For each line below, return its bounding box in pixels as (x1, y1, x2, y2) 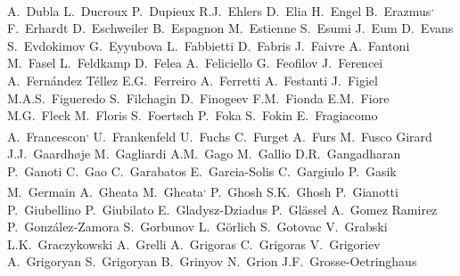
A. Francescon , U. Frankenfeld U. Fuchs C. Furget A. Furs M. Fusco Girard (7, 124, 432, 145)
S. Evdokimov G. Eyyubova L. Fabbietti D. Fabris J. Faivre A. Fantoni (7, 36, 410, 54)
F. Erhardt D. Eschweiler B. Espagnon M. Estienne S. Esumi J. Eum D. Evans (7, 19, 454, 37)
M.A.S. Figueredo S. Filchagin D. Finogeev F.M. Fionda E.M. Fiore (7, 88, 390, 107)
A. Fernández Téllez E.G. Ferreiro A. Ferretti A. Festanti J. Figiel (7, 71, 378, 90)
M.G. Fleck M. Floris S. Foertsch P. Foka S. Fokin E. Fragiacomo (7, 106, 378, 125)
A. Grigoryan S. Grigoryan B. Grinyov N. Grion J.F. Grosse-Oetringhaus (7, 252, 417, 271)
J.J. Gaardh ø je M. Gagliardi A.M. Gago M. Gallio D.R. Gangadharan (7, 144, 401, 163)
